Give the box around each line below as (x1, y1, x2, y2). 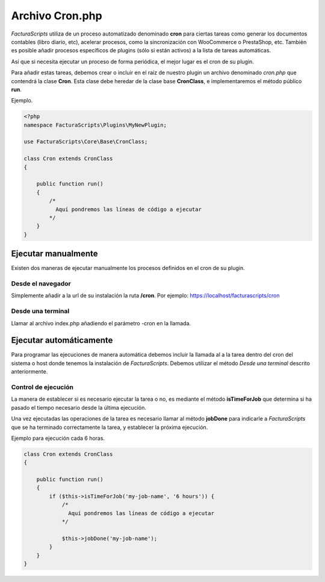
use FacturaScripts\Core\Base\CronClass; (23, 139, 148, 145)
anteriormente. (11, 368, 48, 375)
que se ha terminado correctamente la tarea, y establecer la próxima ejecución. (11, 424, 208, 431)
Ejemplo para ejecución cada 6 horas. (11, 434, 105, 442)
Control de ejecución (11, 383, 73, 391)
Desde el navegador (11, 280, 72, 287)
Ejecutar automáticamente (11, 335, 113, 346)
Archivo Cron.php (11, 9, 102, 22)
